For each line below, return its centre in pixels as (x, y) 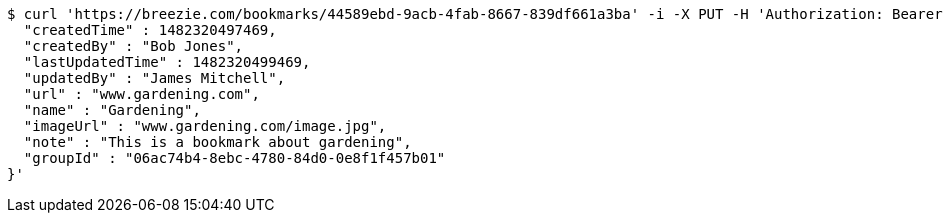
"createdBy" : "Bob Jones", (133, 46)
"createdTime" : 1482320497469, (150, 30)
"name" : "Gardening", (112, 110)
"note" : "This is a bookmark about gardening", (217, 142)
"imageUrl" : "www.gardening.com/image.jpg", (205, 126)
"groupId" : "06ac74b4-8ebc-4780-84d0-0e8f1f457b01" (234, 158)
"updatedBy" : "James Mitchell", (154, 78)
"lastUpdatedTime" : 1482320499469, (167, 62)
